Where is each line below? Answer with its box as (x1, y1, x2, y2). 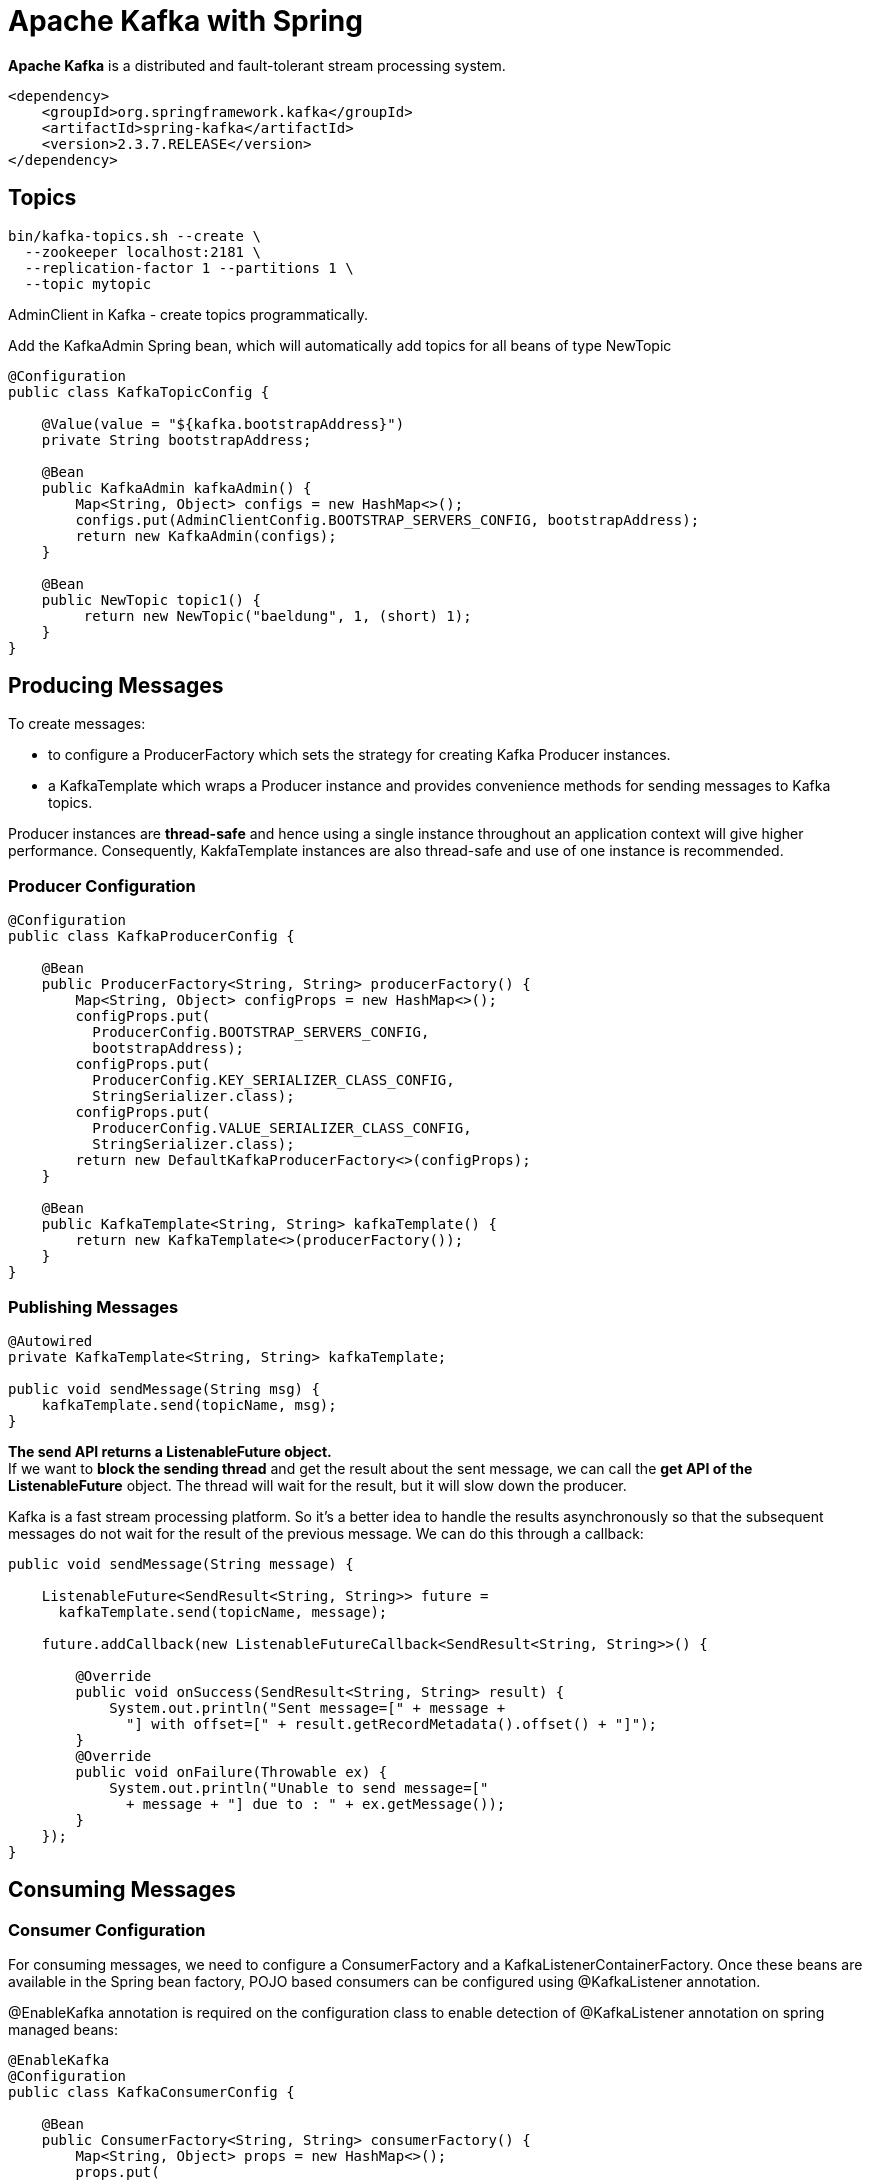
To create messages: (8, 715, 146, 733)
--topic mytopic (24, 275, 152, 292)
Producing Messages (8, 673, 224, 699)
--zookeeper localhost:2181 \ (24, 243, 261, 260)
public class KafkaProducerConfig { (8, 928, 295, 945)
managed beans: (8, 2021, 118, 2039)
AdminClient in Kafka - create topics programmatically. (8, 305, 369, 323)
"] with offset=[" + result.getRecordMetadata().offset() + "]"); (126, 1715, 658, 1732)
